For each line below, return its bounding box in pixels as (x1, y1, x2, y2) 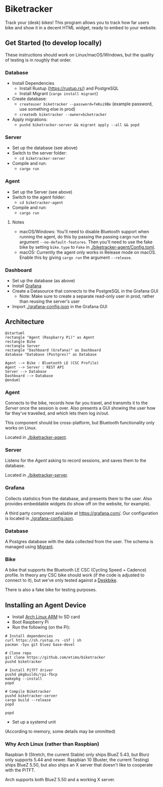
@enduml (5, 377, 21, 382)
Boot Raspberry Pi (12, 619, 49, 625)
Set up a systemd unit (12, 719, 56, 725)
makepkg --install (5, 676, 42, 681)
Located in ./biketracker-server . (5, 472, 69, 478)
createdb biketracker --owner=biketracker (19, 112, 107, 118)
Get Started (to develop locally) (5, 39, 102, 47)
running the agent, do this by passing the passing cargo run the (19, 234, 147, 239)
